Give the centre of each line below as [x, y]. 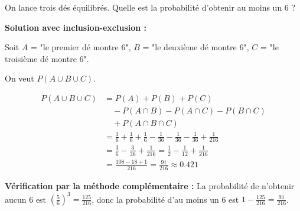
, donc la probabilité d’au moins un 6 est [165, 199]
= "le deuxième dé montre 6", [196, 47]
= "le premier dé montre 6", [81, 47]
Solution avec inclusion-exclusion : [76, 27]
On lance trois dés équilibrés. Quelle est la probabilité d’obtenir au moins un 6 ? [150, 7]
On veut [19, 78]
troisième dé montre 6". [47, 58]
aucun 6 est [26, 199]
